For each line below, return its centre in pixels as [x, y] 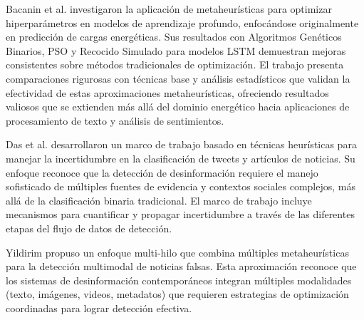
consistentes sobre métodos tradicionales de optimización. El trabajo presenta [175, 64]
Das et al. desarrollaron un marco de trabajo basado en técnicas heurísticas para [181, 144]
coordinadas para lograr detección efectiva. [99, 308]
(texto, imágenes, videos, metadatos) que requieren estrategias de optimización [177, 294]
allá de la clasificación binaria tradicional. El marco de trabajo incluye [159, 200]
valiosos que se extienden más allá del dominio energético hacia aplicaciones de [178, 107]
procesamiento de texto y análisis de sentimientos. [115, 120]
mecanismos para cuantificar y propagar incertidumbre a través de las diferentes [180, 214]
